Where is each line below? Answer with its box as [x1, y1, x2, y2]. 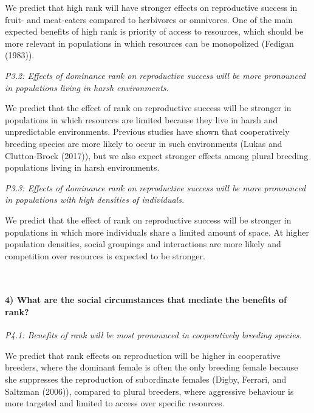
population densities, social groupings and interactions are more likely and [5, 237, 281, 250]
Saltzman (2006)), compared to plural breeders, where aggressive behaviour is [5, 384, 294, 397]
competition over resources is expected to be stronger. [5, 249, 205, 262]
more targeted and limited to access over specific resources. [5, 397, 225, 409]
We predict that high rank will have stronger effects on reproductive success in [5, 1, 298, 13]
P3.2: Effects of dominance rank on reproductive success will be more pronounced [5, 69, 306, 81]
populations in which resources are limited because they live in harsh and [5, 113, 278, 126]
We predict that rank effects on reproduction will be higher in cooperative [5, 349, 281, 361]
